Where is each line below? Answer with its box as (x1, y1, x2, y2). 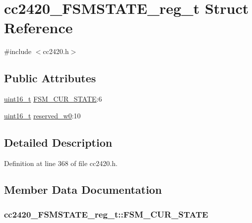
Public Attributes (4, 70, 96, 86)
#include (4, 46, 32, 56)
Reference (4, 17, 73, 38)
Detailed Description (4, 134, 113, 150)
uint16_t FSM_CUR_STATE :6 (4, 94, 102, 104)
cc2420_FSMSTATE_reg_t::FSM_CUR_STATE (4, 208, 208, 220)
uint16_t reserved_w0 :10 (4, 110, 81, 120)
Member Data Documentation (4, 182, 162, 197)
